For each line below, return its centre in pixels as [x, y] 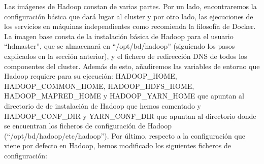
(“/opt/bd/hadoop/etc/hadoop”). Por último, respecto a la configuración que [125, 135]
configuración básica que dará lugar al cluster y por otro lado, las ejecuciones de [129, 16]
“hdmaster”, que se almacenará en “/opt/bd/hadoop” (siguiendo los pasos [120, 46]
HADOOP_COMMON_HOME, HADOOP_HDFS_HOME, [99, 86]
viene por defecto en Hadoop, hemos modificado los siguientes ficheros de [118, 145]
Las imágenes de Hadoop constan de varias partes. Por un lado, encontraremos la [130, 6]
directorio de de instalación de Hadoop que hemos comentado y [103, 105]
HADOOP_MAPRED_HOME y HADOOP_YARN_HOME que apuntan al [124, 96]
